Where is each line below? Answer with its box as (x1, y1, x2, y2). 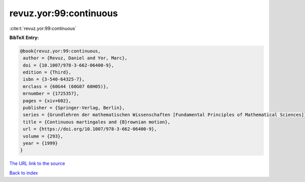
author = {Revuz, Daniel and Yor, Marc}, (23, 55, 128, 61)
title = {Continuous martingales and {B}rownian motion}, (23, 119, 170, 125)
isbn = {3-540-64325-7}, (23, 77, 85, 82)
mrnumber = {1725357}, (23, 91, 80, 96)
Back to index (9, 170, 38, 176)
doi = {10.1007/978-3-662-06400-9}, (23, 62, 114, 68)
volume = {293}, (23, 133, 64, 139)
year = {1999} (23, 140, 58, 146)
